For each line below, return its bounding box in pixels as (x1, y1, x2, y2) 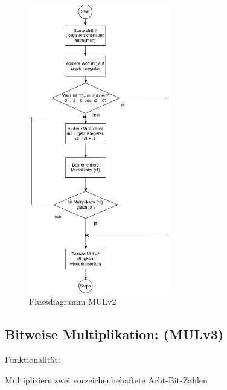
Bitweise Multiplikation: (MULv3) (5, 325, 224, 344)
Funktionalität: (5, 353, 60, 365)
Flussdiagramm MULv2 (29, 295, 117, 308)
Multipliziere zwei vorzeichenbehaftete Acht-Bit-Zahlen (5, 373, 208, 386)
